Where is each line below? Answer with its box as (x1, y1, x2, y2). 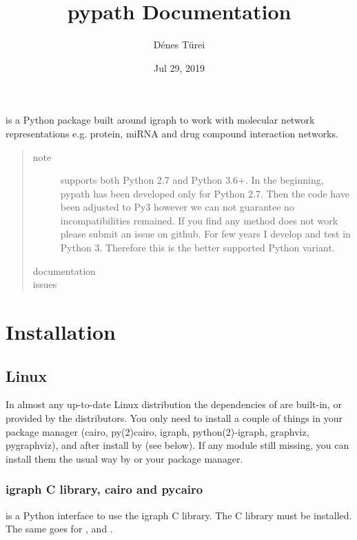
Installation (6, 318, 116, 346)
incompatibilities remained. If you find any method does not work (60, 213, 338, 227)
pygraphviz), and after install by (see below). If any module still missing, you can (6, 438, 349, 452)
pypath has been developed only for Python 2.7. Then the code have (60, 186, 349, 200)
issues (32, 277, 57, 291)
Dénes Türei (153, 37, 205, 52)
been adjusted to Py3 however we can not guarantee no (60, 200, 294, 214)
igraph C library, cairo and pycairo (6, 481, 203, 498)
